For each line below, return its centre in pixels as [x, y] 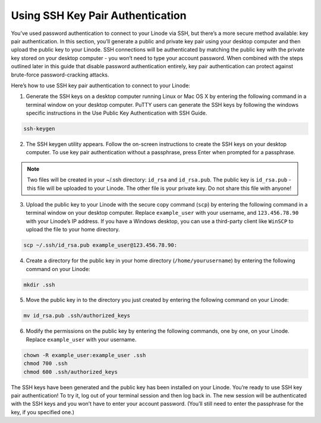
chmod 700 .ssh [45, 364]
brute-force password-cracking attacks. [60, 75]
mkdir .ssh [39, 284]
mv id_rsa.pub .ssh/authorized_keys [77, 316]
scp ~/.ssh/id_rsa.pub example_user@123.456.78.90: [100, 245]
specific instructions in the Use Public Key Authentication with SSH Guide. [117, 113]
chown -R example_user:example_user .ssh [85, 355]
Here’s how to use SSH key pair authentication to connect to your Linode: [100, 85]
